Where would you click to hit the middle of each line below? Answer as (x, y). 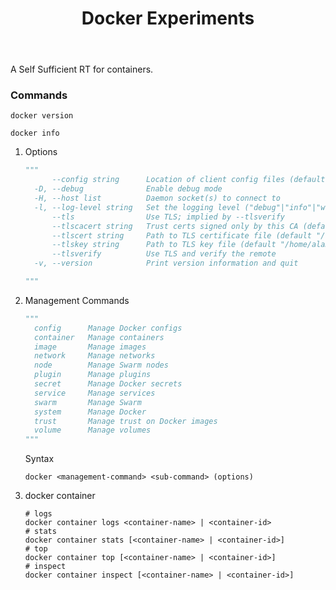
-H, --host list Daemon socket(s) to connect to (157, 198)
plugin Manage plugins (93, 375)
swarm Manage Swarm (88, 402)
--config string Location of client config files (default (188, 180)
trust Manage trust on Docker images (126, 421)
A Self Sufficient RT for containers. (82, 69)
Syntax (39, 459)
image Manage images (90, 347)
